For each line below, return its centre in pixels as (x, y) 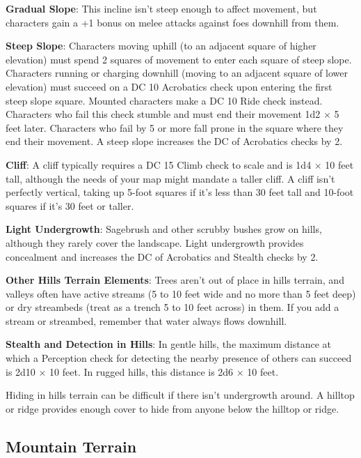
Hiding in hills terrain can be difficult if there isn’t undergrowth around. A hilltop (180, 395)
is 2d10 (21, 371)
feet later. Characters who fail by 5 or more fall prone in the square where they (175, 127)
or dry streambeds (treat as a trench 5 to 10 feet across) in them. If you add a (173, 307)
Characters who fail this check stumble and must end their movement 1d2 (163, 114)
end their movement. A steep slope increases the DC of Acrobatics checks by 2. (174, 141)
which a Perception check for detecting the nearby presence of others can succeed (179, 358)
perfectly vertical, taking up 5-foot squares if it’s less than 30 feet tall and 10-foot (180, 192)
